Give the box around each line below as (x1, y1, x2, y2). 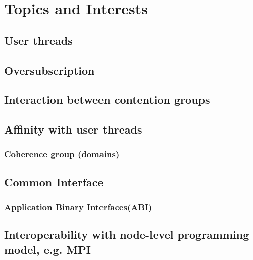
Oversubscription (4, 62, 95, 78)
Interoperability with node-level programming (4, 227, 249, 242)
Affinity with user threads (4, 121, 142, 137)
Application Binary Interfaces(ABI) (4, 201, 153, 213)
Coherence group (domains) (4, 148, 120, 160)
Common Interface (4, 174, 104, 189)
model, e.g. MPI (4, 241, 91, 257)
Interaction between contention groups (4, 92, 210, 107)
